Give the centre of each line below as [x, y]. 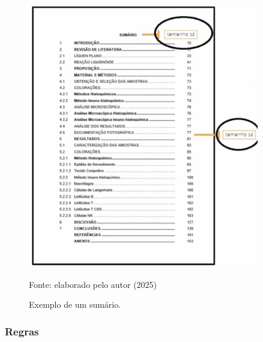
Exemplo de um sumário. [75, 304]
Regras [22, 331]
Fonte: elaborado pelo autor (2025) [93, 284]
